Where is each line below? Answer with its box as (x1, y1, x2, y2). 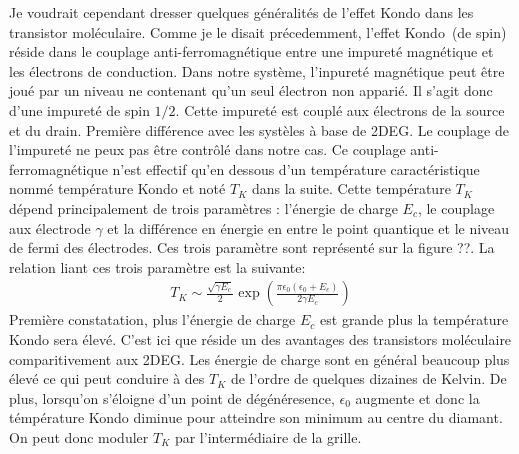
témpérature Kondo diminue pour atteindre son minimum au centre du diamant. (9, 407, 503, 428)
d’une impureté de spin (9, 99, 150, 120)
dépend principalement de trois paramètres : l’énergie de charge (9, 197, 398, 218)
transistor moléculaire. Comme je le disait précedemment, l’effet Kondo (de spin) (9, 21, 507, 42)
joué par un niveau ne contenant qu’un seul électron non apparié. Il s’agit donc (9, 80, 493, 101)
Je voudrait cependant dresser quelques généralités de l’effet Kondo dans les (9, 2, 474, 22)
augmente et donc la (355, 387, 480, 408)
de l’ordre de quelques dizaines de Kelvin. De (230, 368, 507, 389)
